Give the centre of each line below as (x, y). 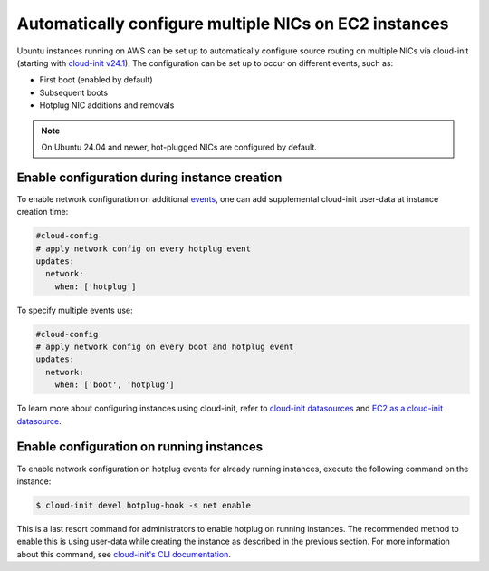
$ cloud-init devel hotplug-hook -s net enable (143, 505)
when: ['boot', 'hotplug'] (115, 385)
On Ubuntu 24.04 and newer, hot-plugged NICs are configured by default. (179, 147)
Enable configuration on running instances (139, 447)
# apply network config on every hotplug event (143, 248)
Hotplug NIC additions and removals (107, 105)
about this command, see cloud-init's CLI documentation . (124, 554)
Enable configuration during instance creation (149, 177)
